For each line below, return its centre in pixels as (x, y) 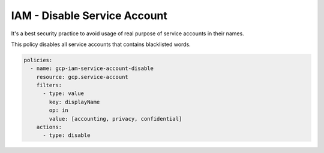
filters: (49, 85)
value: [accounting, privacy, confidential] (115, 119)
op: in (58, 110)
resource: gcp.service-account (82, 77)
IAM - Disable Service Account (89, 16)
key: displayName (74, 102)
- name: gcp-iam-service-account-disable (92, 68)
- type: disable (67, 135)
